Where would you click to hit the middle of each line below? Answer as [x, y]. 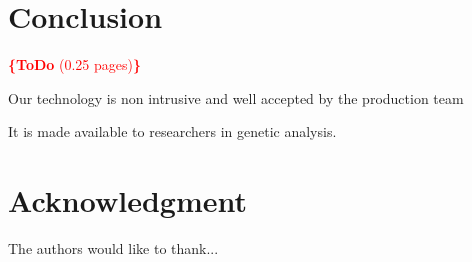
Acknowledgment [127, 200]
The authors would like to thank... [113, 248]
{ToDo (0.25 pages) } [75, 64]
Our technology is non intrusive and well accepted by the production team [236, 97]
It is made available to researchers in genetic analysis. [172, 131]
